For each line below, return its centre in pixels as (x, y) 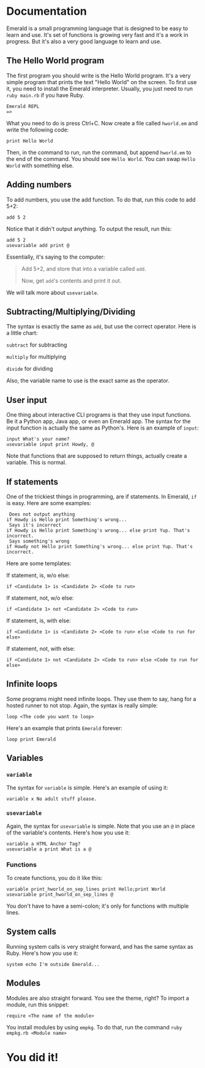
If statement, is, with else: (39, 621)
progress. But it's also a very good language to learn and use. (84, 41)
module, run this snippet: (38, 1004)
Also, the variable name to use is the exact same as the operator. (88, 381)
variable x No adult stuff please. (52, 799)
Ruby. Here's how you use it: (42, 953)
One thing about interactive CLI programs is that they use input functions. (99, 415)
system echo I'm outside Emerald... (53, 964)
